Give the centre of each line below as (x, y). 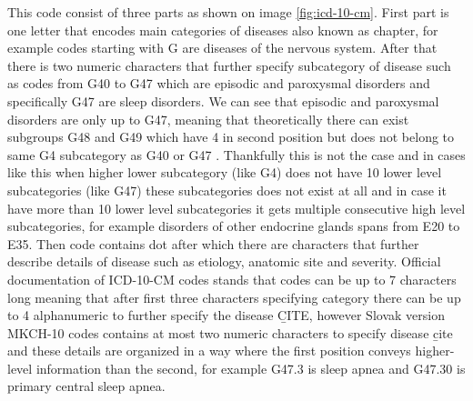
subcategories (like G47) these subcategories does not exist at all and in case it (227, 190)
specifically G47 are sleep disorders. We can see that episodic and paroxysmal (223, 100)
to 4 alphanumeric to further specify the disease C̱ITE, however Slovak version (226, 315)
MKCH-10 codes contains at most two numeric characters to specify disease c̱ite (230, 332)
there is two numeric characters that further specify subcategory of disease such (229, 65)
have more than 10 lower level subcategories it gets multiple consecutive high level (236, 208)
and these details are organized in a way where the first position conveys (209, 351)
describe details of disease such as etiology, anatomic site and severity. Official (224, 261)
